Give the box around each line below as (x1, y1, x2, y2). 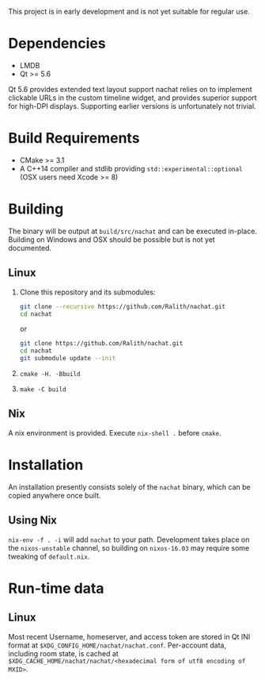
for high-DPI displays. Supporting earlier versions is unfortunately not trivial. (8, 101, 256, 110)
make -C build (19, 386, 66, 394)
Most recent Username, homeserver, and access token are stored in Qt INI (8, 632, 251, 641)
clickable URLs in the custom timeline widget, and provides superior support (8, 93, 257, 102)
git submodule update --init (19, 355, 116, 363)
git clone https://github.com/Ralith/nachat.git (19, 340, 184, 348)
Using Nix (8, 513, 58, 527)
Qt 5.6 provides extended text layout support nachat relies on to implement (8, 84, 252, 94)
